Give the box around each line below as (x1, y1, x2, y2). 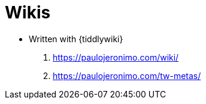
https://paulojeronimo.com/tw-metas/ (53, 70, 201, 81)
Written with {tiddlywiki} (29, 33, 123, 44)
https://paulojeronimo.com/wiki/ (53, 52, 179, 62)
